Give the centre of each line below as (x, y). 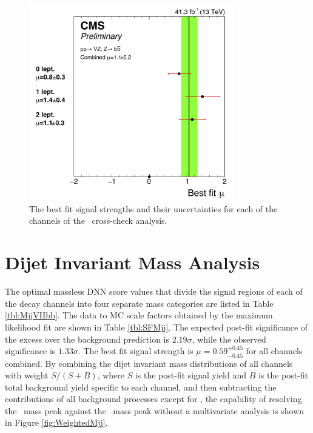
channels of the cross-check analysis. (98, 220)
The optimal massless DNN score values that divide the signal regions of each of (154, 291)
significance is (30, 351)
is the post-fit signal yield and (190, 375)
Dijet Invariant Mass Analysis (133, 262)
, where (111, 375)
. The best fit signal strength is (136, 351)
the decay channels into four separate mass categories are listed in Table (139, 303)
